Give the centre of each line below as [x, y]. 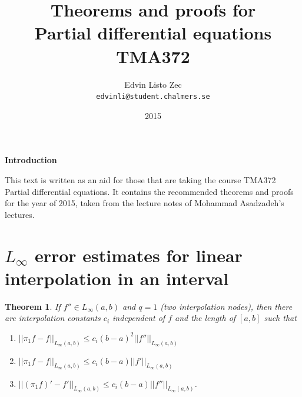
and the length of [205, 318]
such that [280, 318]
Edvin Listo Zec [153, 84]
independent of [139, 318]
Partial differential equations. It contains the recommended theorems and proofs [149, 191]
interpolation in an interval [117, 278]
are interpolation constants [53, 318]
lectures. [20, 214]
